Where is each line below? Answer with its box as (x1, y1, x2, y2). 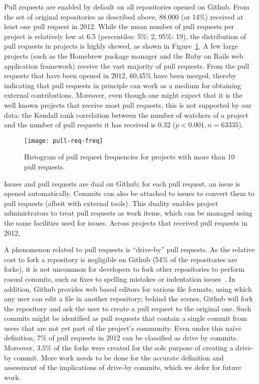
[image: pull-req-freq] (24, 137, 103, 144)
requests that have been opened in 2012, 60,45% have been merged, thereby (4, 70, 236, 81)
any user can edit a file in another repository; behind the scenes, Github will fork (4, 293, 253, 304)
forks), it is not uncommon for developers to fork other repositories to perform (4, 264, 245, 274)
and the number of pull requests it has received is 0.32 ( (4, 119, 176, 130)
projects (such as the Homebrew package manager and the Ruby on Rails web (4, 50, 243, 61)
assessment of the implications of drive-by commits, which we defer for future (4, 362, 241, 372)
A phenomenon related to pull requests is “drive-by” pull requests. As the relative (4, 244, 255, 255)
